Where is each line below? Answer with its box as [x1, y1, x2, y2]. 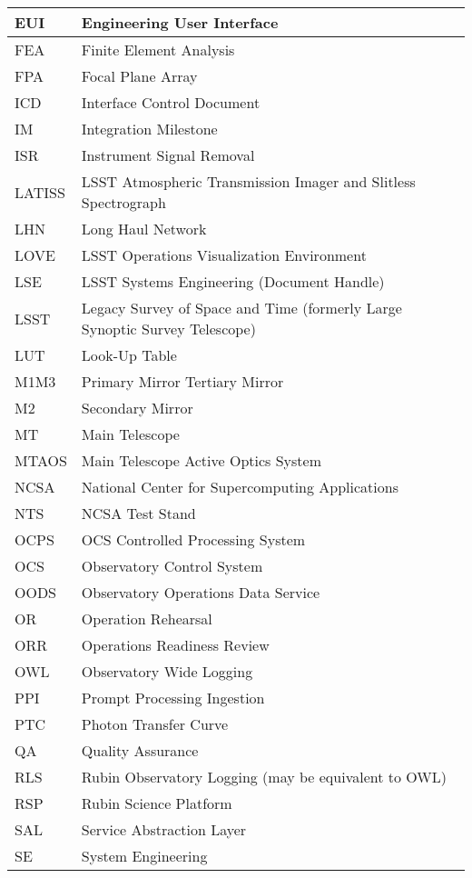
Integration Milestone [81, 118, 218, 139]
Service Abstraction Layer [81, 819, 247, 840]
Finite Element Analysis [81, 39, 235, 60]
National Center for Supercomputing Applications [81, 476, 398, 497]
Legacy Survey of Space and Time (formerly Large [81, 297, 402, 318]
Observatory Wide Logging [81, 661, 253, 682]
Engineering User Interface [81, 12, 279, 33]
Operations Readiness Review [81, 634, 270, 655]
